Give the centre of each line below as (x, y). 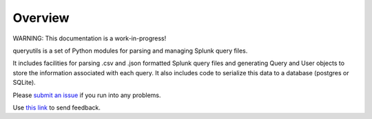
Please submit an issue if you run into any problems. (87, 95)
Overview (41, 18)
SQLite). (24, 83)
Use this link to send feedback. (57, 107)
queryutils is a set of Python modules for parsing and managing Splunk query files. (130, 51)
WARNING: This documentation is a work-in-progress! (90, 38)
